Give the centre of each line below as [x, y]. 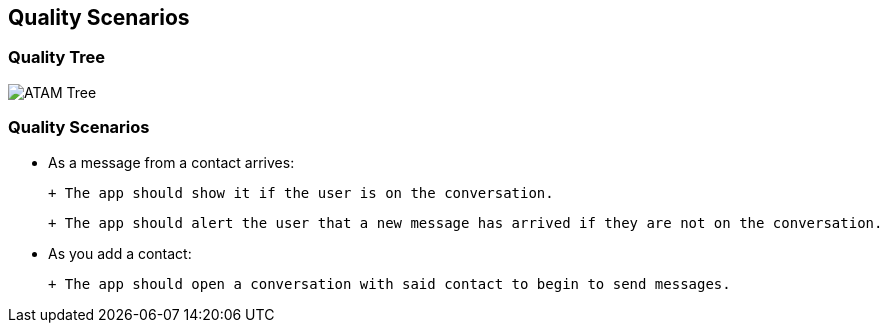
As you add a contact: [120, 253]
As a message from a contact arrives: [171, 162]
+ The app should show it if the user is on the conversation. [301, 192]
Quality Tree [57, 57]
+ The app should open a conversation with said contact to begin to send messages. [389, 283]
